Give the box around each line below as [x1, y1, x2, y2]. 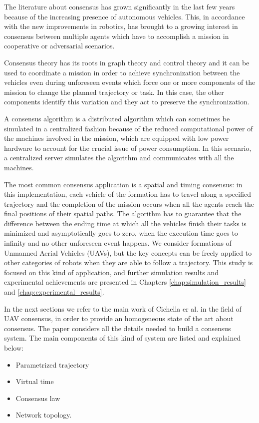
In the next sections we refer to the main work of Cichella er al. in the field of [4, 303, 242, 314]
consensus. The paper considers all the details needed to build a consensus [4, 323, 231, 333]
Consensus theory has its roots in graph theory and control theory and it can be [4, 57, 250, 67]
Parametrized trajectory [15, 359, 89, 370]
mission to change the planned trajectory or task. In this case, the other [4, 86, 224, 97]
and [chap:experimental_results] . [4, 287, 104, 297]
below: [4, 343, 23, 353]
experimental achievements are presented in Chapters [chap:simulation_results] [4, 277, 246, 287]
